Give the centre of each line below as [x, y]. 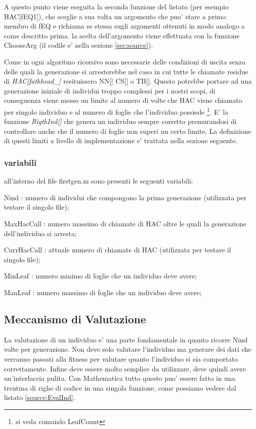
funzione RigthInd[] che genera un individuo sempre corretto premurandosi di [120, 121]
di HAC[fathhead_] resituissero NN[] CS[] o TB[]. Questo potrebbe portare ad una [128, 81]
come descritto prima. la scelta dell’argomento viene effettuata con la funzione [122, 35]
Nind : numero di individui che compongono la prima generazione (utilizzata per [125, 197]
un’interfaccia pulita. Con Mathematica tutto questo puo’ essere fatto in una [120, 378]
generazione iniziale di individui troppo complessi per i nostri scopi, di [110, 90]
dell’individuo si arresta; [40, 233]
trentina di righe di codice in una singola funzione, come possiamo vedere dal [120, 387]
